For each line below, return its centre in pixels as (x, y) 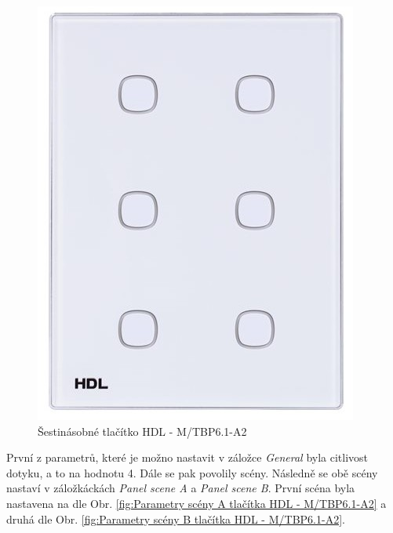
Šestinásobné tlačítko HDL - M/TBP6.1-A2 (142, 431)
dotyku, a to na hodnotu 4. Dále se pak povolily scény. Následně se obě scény (192, 472)
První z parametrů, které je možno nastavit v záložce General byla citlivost (187, 457)
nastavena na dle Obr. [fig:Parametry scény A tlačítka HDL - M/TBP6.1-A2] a (196, 503)
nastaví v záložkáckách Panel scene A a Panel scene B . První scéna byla (181, 488)
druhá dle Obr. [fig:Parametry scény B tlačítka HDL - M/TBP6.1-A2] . (176, 518)
